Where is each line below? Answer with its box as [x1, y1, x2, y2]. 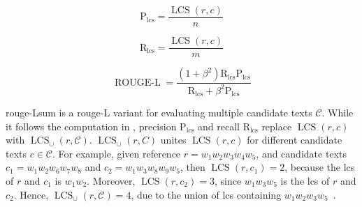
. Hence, [13, 187, 49, 201]
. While [321, 105, 354, 119]
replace [261, 118, 292, 133]
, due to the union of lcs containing [131, 187, 282, 201]
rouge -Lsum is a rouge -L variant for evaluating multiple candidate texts [6, 105, 312, 119]
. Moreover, [87, 173, 136, 187]
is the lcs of [280, 173, 330, 187]
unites [160, 132, 187, 147]
